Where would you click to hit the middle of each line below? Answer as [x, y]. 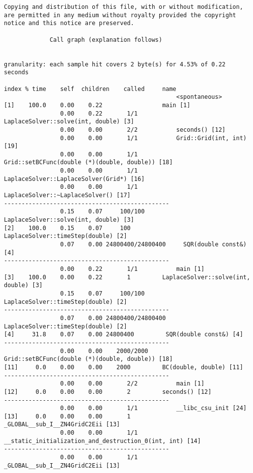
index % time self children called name [90, 89]
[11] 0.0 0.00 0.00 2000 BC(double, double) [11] [124, 367]
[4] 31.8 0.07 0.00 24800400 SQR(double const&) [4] [124, 335]
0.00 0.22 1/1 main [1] [132, 269]
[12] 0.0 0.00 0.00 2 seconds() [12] [108, 392]
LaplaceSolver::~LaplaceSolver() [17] [67, 195]
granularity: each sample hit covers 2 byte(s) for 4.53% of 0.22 [115, 64]
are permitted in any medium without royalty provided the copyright [120, 15]
